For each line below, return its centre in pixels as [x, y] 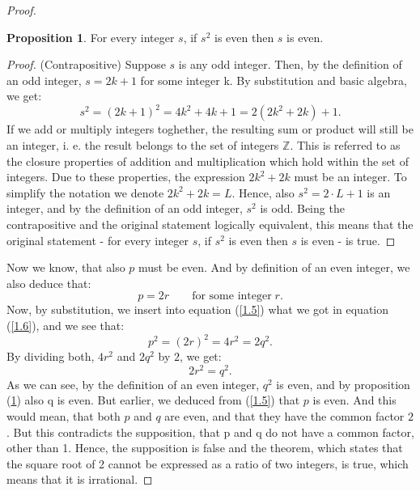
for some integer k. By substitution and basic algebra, [274, 80]
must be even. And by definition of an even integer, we [274, 267]
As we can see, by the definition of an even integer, [133, 384]
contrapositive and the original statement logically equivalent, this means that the [210, 224]
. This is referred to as [345, 145]
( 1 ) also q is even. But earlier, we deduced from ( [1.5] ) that [153, 400]
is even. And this [354, 400]
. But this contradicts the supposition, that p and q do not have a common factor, [210, 432]
